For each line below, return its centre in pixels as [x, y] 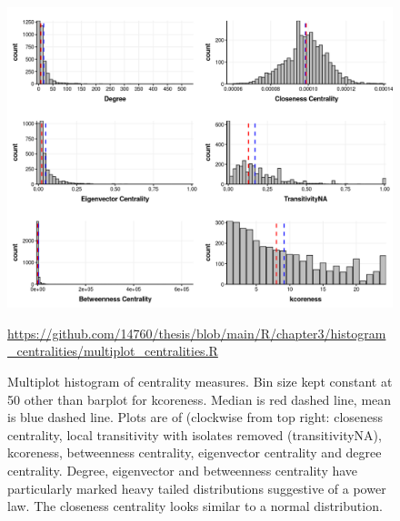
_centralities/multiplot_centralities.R [113, 351]
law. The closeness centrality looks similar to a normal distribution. [195, 506]
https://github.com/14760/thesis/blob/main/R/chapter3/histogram [197, 333]
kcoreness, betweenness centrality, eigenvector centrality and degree [195, 452]
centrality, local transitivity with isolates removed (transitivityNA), [195, 434]
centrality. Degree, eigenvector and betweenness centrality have [183, 470]
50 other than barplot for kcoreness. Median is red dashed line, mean [200, 399]
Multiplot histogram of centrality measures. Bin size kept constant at [200, 382]
